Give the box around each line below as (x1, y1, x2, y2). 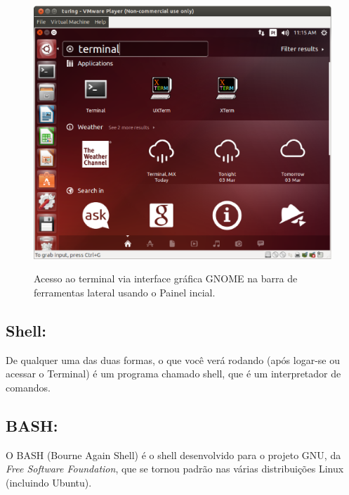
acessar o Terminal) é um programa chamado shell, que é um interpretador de (6, 366, 341, 381)
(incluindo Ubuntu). (6, 475, 92, 489)
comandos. (6, 380, 51, 394)
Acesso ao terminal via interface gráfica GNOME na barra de (34, 271, 298, 286)
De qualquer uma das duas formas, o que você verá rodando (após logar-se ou (6, 352, 340, 367)
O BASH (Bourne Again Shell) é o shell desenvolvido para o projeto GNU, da (6, 447, 341, 462)
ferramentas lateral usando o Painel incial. (34, 285, 216, 299)
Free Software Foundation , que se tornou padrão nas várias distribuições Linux (6, 461, 344, 476)
